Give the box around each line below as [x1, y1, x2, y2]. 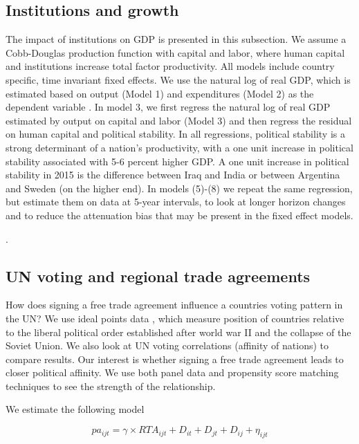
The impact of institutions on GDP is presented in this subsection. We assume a [6, 32, 347, 46]
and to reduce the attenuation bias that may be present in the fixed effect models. [6, 207, 353, 222]
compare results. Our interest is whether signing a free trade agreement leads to [6, 351, 344, 366]
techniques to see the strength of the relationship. [6, 378, 216, 393]
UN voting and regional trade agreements [6, 265, 311, 286]
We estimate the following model [6, 402, 145, 416]
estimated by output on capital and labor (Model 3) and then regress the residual [6, 113, 352, 127]
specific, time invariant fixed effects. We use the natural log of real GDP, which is [6, 72, 351, 86]
